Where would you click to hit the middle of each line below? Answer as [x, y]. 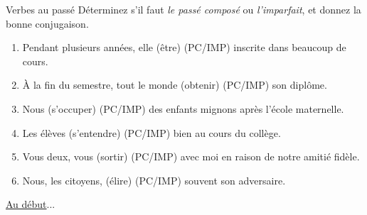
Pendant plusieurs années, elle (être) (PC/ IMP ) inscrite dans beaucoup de [184, 47]
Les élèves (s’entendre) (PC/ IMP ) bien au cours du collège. [151, 132]
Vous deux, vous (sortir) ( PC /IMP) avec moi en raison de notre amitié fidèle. [191, 156]
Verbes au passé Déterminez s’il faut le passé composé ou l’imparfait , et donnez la [183, 9]
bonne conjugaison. [47, 23]
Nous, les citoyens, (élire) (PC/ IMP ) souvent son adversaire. [154, 180]
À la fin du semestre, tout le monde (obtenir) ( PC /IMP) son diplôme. [175, 85]
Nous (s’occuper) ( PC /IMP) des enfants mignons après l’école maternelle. [183, 108]
